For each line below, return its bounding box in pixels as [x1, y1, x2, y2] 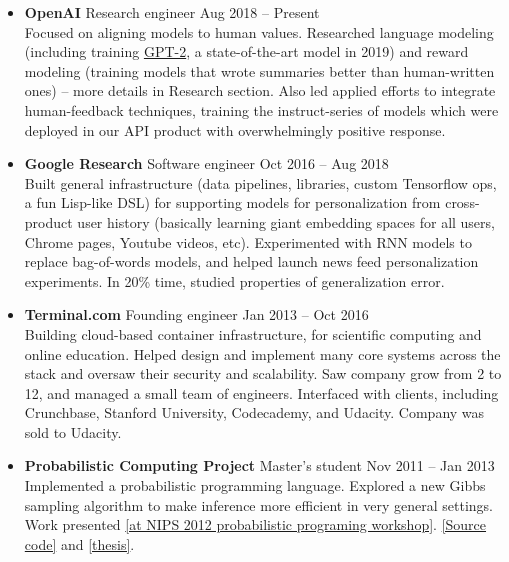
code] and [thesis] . [24, 533, 135, 554]
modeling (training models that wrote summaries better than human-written [24, 60, 495, 81]
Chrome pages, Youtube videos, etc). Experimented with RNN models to [24, 231, 472, 252]
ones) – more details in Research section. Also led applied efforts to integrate [24, 80, 496, 101]
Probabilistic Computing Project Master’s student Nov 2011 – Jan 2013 [24, 455, 495, 476]
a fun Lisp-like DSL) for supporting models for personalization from [24, 192, 441, 213]
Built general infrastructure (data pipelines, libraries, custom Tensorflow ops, [24, 172, 497, 193]
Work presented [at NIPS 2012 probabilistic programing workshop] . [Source [24, 514, 487, 535]
